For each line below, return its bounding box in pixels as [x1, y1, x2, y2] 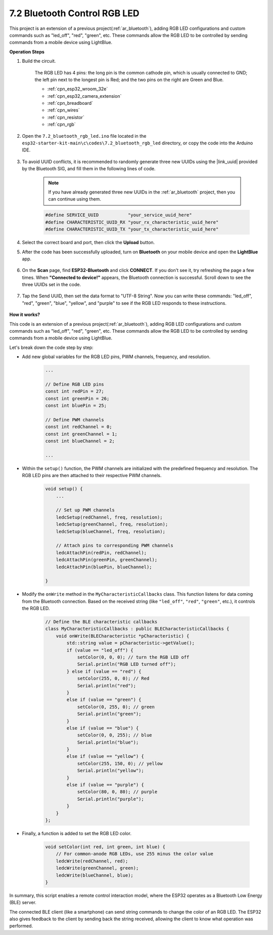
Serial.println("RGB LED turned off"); [77, 661, 176, 667]
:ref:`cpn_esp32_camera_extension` [47, 93, 122, 99]
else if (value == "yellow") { [66, 754, 144, 759]
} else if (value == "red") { [66, 669, 142, 674]
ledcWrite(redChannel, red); [56, 858, 128, 864]
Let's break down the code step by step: [9, 344, 94, 350]
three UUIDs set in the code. [22, 282, 81, 288]
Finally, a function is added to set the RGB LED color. [22, 830, 131, 836]
